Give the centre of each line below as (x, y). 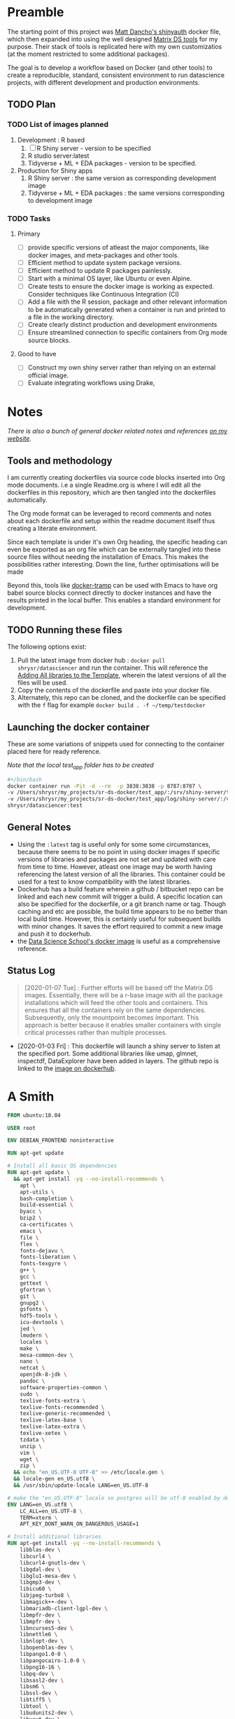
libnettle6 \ (39, 1635)
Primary (29, 234)
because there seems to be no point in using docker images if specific (119, 851)
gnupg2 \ (33, 1303)
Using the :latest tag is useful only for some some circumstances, (114, 844)
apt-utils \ (37, 1192)
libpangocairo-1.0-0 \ (53, 1660)
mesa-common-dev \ (47, 1355)
